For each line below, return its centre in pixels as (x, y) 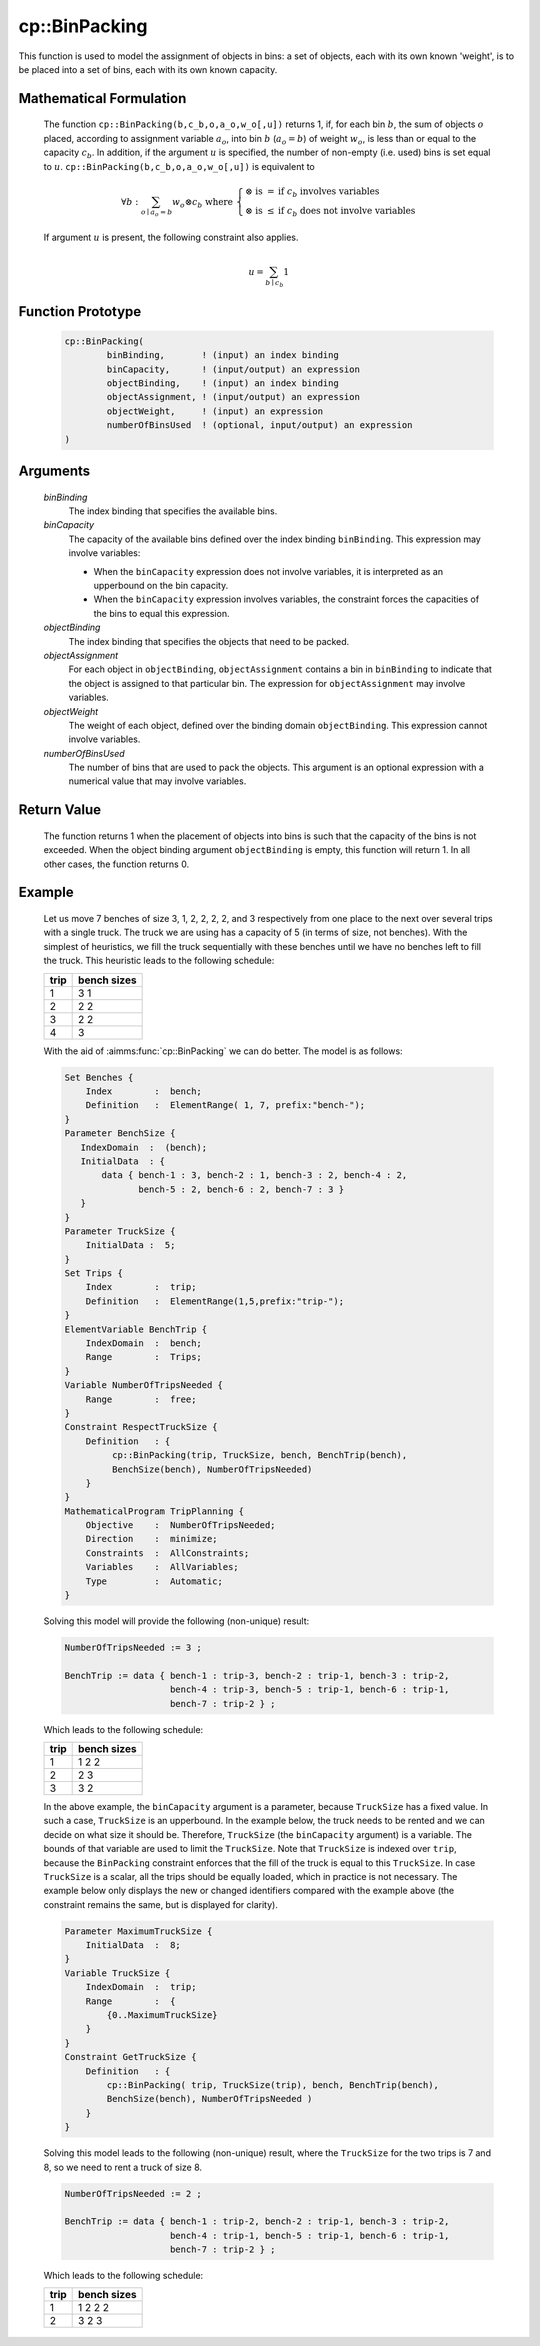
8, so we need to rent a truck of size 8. (123, 2167)
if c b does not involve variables (347, 212)
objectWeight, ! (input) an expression (215, 411)
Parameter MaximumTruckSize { (138, 1931)
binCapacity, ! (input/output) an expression (233, 369)
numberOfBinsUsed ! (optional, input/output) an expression (259, 425)
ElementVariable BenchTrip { (136, 1329)
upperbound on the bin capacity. (161, 585)
